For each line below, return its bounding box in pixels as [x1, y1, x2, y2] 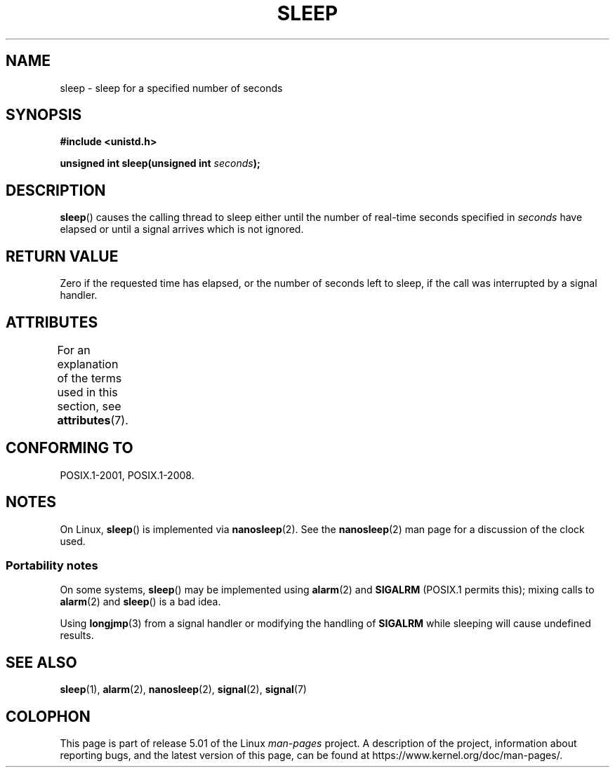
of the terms [57, 370, 122, 385]
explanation [57, 356, 119, 371]
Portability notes [6, 558, 98, 573]
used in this [57, 384, 118, 399]
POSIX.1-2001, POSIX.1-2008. [60, 469, 194, 481]
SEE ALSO [6, 653, 77, 671]
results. [60, 629, 94, 642]
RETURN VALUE [6, 247, 119, 265]
